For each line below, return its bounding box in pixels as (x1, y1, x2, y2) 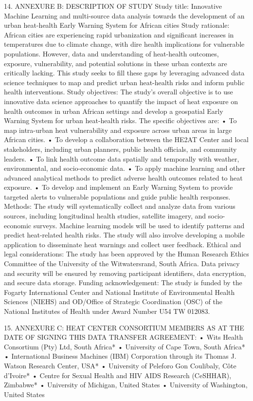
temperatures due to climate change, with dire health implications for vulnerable (4, 39, 245, 49)
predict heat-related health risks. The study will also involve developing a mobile (4, 230, 245, 240)
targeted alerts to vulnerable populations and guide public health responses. (4, 191, 231, 201)
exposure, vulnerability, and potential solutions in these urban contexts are (4, 58, 227, 68)
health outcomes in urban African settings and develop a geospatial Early (4, 106, 223, 116)
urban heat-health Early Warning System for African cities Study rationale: (4, 20, 230, 30)
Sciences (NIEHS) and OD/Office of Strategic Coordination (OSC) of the (4, 296, 222, 307)
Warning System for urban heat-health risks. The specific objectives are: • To (4, 115, 237, 126)
